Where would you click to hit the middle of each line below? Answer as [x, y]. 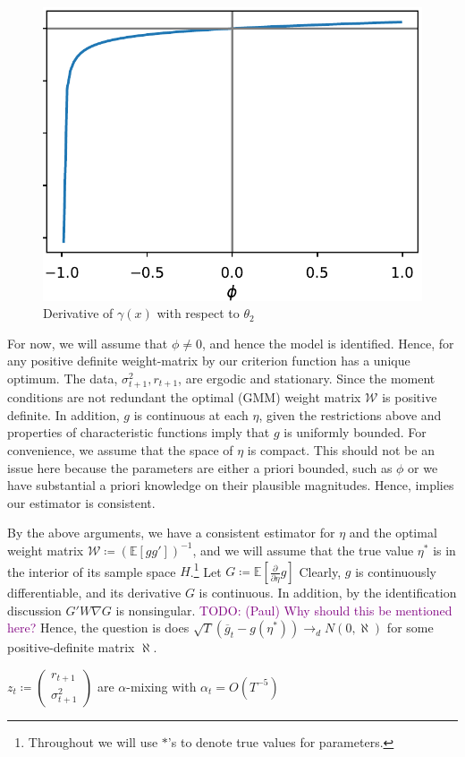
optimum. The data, [63, 378]
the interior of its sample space [92, 571]
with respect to [198, 313]
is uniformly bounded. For [355, 432]
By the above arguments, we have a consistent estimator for [171, 533]
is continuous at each [191, 414]
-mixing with [161, 686]
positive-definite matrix [71, 647]
